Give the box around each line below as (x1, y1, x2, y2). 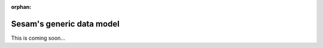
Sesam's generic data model (11, 18, 120, 29)
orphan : (11, 4, 32, 10)
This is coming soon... (11, 34, 66, 41)
